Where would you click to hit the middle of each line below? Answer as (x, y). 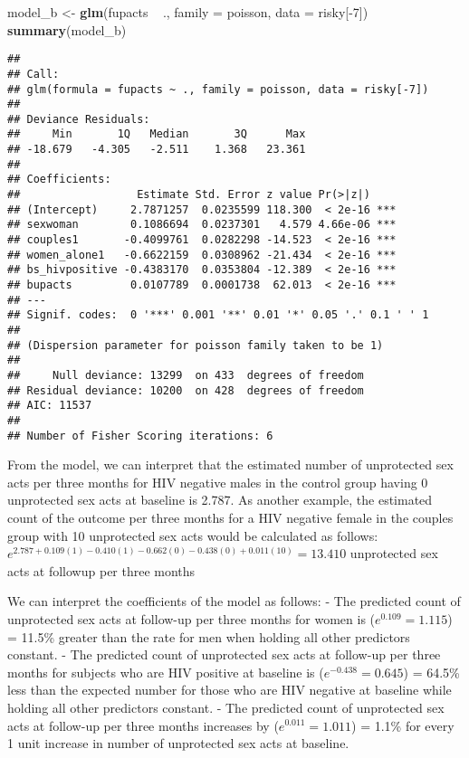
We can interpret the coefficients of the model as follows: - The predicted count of (234, 601)
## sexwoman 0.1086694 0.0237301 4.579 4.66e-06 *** (202, 225)
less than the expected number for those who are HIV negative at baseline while (230, 690)
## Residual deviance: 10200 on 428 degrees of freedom (186, 390)
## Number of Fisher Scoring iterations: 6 (140, 436)
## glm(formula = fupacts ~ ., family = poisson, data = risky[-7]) (218, 89)
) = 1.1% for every (403, 725)
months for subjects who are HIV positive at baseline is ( (166, 672)
